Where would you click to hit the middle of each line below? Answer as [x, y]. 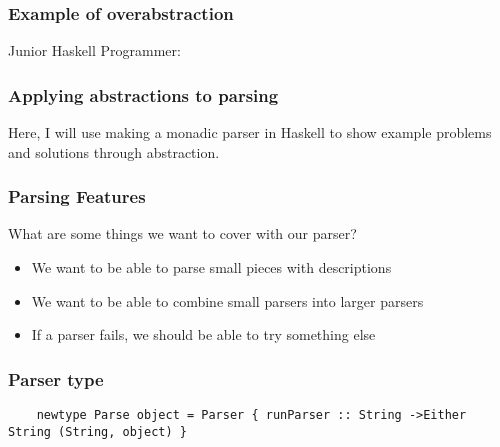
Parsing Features [77, 196]
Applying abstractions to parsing [143, 94]
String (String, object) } [97, 431]
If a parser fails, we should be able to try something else [203, 334]
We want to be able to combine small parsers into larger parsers [227, 300]
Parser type [56, 378]
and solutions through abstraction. [114, 151]
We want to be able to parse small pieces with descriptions [211, 267]
